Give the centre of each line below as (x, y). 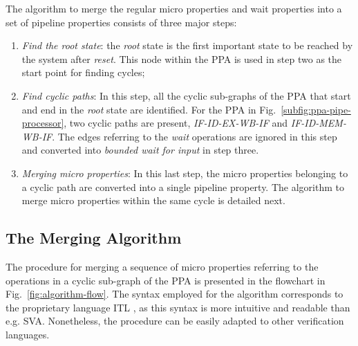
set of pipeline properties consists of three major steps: (121, 22)
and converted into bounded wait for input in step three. (140, 150)
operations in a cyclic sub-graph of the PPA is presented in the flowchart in (166, 280)
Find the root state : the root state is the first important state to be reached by (187, 45)
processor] (43, 123)
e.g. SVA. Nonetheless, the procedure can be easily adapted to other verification (175, 321)
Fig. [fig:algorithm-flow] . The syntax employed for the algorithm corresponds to (175, 294)
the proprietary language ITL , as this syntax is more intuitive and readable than (178, 307)
